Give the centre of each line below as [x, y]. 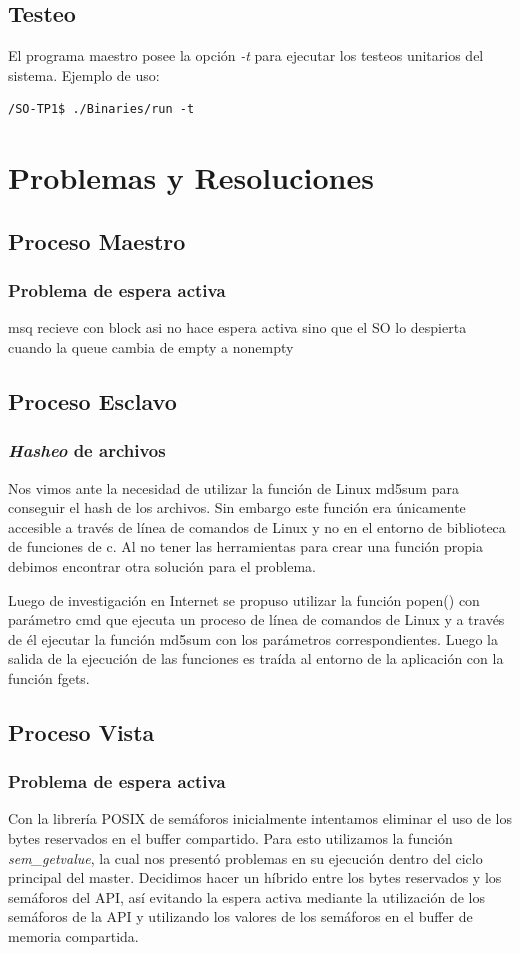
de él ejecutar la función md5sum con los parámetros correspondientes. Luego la [253, 638]
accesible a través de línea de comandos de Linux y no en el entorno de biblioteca [257, 526]
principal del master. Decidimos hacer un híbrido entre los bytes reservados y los [255, 877]
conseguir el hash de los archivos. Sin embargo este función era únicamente [237, 507]
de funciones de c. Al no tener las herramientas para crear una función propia [245, 546]
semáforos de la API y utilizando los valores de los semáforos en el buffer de [240, 916]
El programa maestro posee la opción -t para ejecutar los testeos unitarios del [246, 55]
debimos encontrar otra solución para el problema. [162, 565]
